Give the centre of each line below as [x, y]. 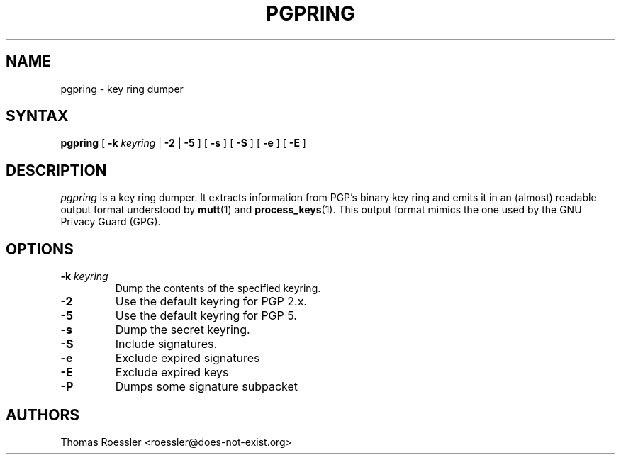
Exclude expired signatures [188, 358]
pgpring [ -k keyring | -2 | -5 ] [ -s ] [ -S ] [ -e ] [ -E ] [183, 143]
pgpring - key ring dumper [122, 89]
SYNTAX [37, 116]
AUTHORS [43, 415]
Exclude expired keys [172, 372]
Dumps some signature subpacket [207, 387]
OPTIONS [40, 249]
